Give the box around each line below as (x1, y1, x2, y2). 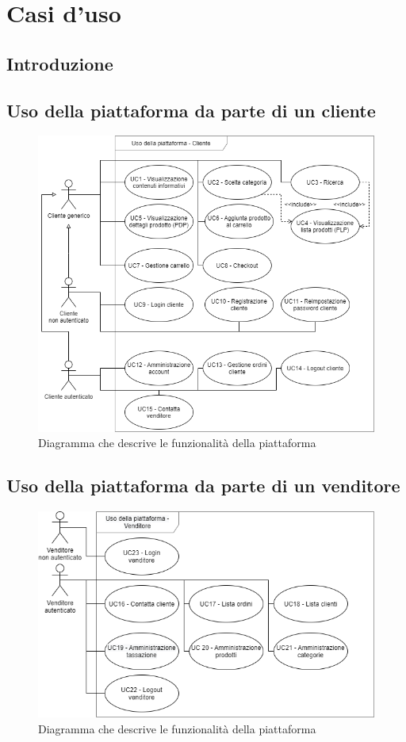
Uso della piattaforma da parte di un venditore (6, 473, 400, 498)
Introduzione (6, 51, 113, 75)
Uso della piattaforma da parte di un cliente (6, 98, 376, 122)
